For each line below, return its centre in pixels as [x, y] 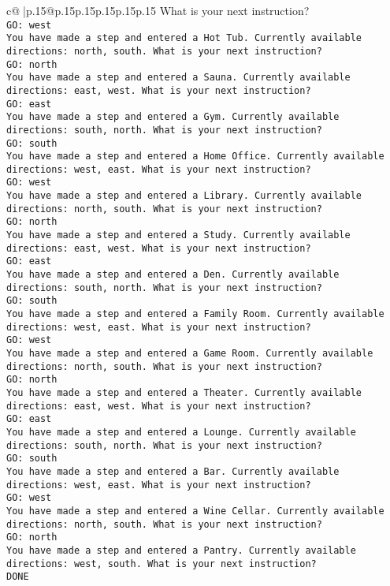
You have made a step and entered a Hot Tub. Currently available [184, 38]
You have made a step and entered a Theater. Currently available [184, 392]
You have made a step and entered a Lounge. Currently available [181, 432]
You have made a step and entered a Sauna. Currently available [178, 78]
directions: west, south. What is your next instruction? [162, 564]
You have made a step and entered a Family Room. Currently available [195, 314]
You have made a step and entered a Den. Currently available [173, 275]
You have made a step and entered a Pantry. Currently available [181, 550]
